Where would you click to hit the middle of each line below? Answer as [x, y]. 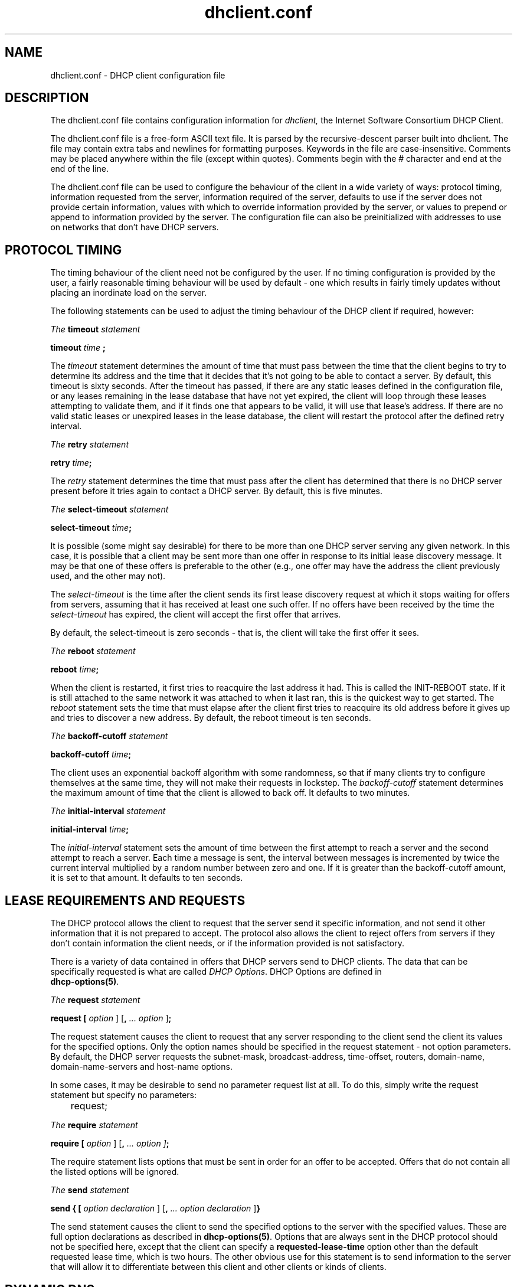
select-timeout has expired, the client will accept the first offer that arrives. [196, 615]
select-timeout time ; [91, 528]
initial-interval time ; [90, 829]
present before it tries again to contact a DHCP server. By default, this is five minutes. [217, 491]
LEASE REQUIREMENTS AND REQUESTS [125, 900]
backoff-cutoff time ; [91, 754]
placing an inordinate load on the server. [129, 293]
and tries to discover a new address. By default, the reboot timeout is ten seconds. [211, 718]
